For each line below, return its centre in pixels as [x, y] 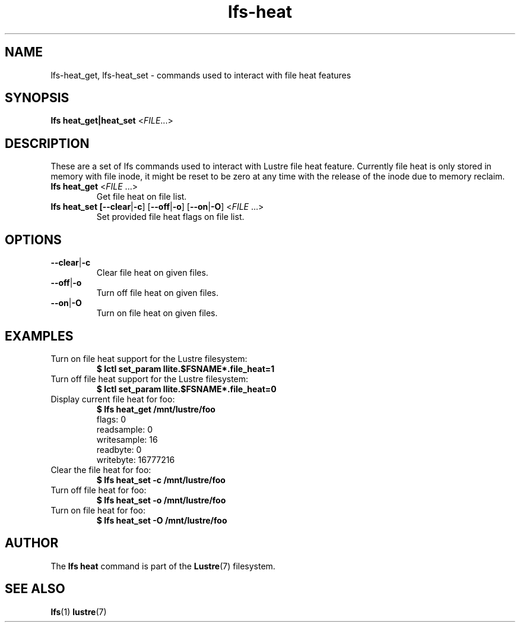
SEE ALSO [35, 589]
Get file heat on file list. [142, 197]
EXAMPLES [39, 336]
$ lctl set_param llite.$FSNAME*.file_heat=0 [186, 389]
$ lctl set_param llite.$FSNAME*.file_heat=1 [186, 368]
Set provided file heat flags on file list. [170, 217]
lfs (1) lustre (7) [79, 612]
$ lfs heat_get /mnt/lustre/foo [156, 409]
